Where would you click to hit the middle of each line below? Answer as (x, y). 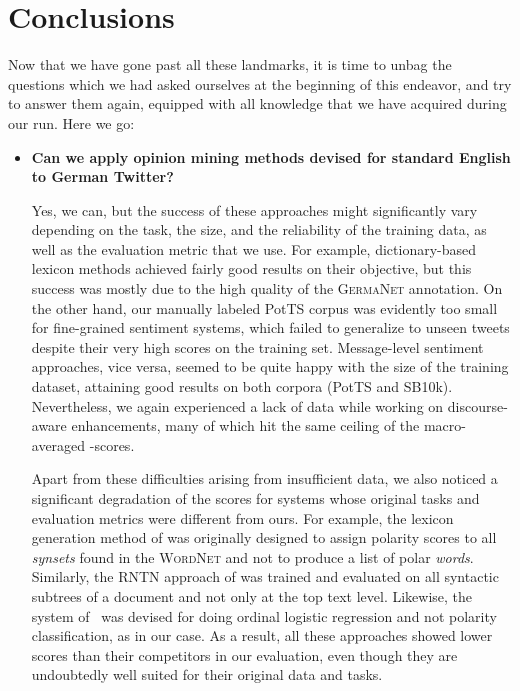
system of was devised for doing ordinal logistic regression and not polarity (264, 615)
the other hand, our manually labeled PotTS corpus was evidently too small (264, 307)
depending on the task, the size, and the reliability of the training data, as (259, 229)
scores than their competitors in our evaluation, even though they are (244, 654)
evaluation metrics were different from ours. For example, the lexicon (242, 517)
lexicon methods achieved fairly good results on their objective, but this (251, 268)
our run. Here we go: (71, 122)
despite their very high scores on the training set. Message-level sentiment (257, 346)
